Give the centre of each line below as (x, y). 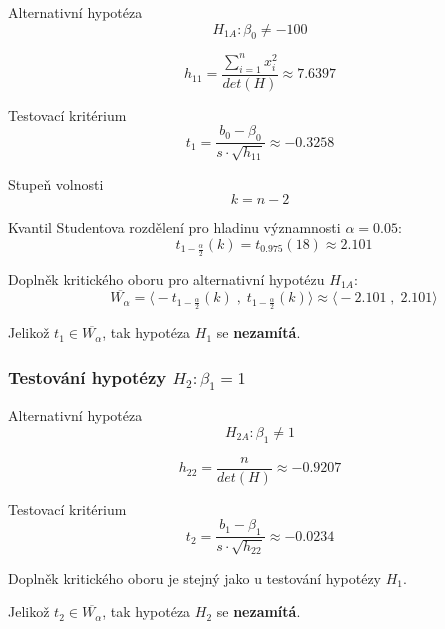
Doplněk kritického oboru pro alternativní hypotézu (166, 278)
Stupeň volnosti (56, 183)
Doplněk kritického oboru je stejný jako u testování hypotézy (195, 577)
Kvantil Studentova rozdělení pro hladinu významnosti (174, 227)
